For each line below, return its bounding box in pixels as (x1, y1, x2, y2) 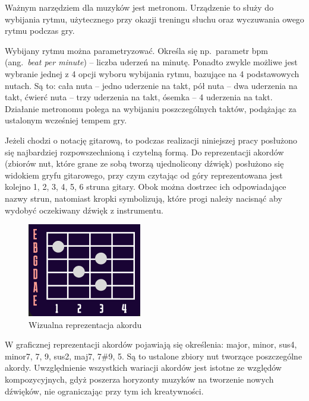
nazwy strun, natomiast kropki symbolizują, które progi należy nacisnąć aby (5, 192, 282, 204)
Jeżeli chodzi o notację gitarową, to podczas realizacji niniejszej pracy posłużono (5, 133, 298, 146)
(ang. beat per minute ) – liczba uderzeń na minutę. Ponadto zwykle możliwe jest (5, 56, 298, 68)
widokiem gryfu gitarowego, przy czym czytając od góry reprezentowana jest (5, 168, 283, 181)
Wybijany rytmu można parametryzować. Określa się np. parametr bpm (5, 44, 268, 56)
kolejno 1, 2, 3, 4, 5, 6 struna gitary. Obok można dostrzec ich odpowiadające (5, 180, 286, 193)
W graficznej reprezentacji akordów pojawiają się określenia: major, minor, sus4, (5, 338, 297, 351)
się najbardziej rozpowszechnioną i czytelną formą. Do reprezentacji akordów (5, 145, 284, 158)
